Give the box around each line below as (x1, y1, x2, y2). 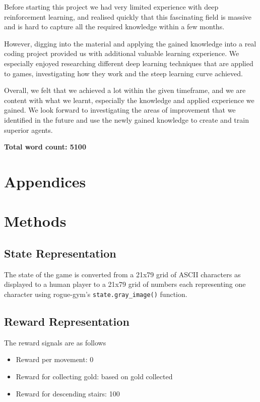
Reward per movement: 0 (16, 354, 94, 365)
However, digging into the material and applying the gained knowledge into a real (4, 38, 256, 48)
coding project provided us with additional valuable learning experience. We (4, 48, 239, 59)
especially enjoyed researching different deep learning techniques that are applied (4, 58, 253, 68)
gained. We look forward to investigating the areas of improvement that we (4, 105, 236, 115)
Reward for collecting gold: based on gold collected (16, 371, 173, 381)
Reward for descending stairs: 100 (16, 388, 120, 398)
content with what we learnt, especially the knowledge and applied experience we (4, 94, 254, 105)
